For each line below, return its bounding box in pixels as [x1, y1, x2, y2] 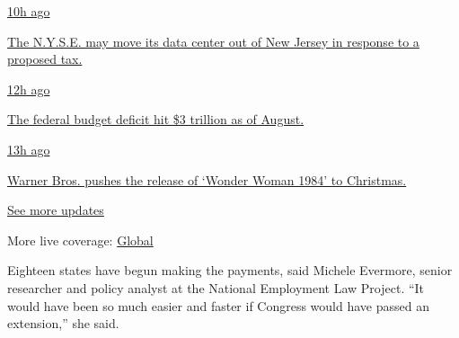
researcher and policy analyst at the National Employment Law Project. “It [7, 278, 425, 297]
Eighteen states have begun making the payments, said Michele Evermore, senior [7, 261, 453, 280]
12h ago [7, 79, 50, 98]
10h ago [7, 2, 50, 20]
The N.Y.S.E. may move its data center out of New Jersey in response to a [7, 31, 419, 50]
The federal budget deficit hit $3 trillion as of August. [7, 110, 305, 129]
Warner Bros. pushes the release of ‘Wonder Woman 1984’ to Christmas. [7, 170, 407, 189]
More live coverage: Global [7, 230, 154, 249]
